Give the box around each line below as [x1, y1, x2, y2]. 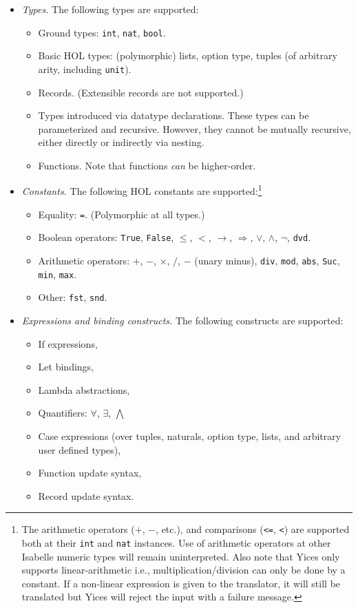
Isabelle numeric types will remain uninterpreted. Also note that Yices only [21, 549, 340, 563]
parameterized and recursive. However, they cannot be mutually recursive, [38, 121, 351, 136]
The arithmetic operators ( [21, 522, 135, 536]
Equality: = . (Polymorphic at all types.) [38, 207, 205, 221]
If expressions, [38, 336, 98, 350]
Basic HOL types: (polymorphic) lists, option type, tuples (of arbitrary [38, 48, 337, 63]
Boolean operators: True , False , [38, 230, 174, 244]
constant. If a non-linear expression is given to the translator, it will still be [21, 576, 341, 590]
